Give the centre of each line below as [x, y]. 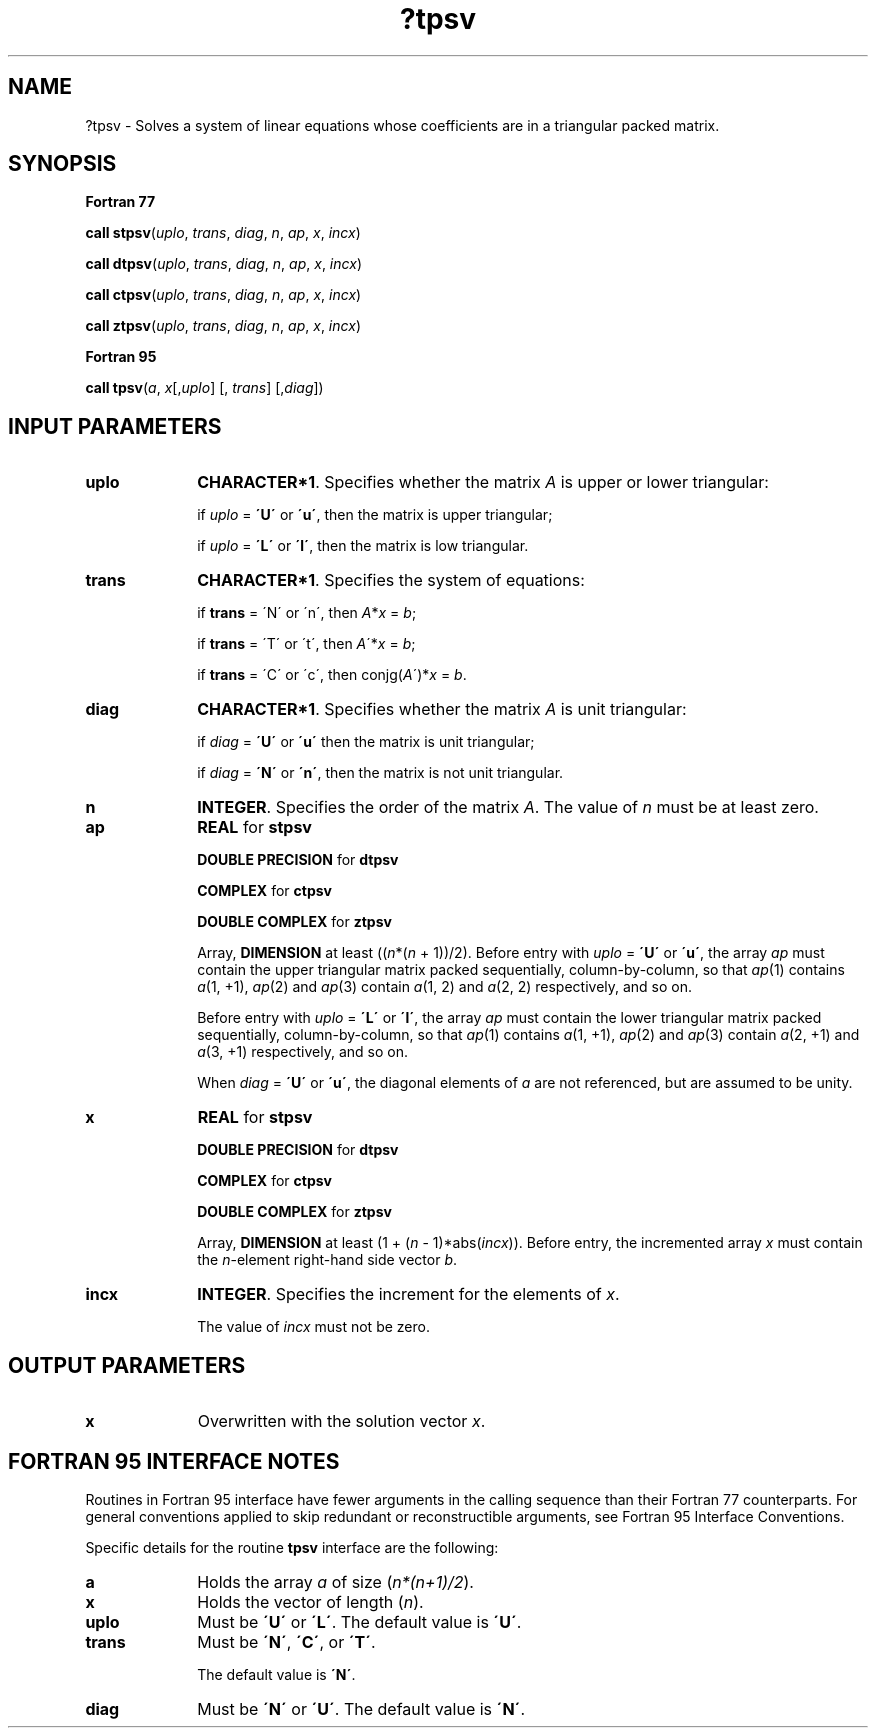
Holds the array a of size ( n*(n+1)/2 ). [335, 1581]
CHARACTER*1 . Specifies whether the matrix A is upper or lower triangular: [483, 482]
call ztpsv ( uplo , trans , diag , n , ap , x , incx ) [223, 326]
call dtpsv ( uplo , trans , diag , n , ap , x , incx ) [223, 264]
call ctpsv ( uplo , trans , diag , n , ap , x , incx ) [223, 295]
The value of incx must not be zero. [313, 1327]
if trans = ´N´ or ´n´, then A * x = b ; [307, 613]
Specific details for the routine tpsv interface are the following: [292, 1547]
